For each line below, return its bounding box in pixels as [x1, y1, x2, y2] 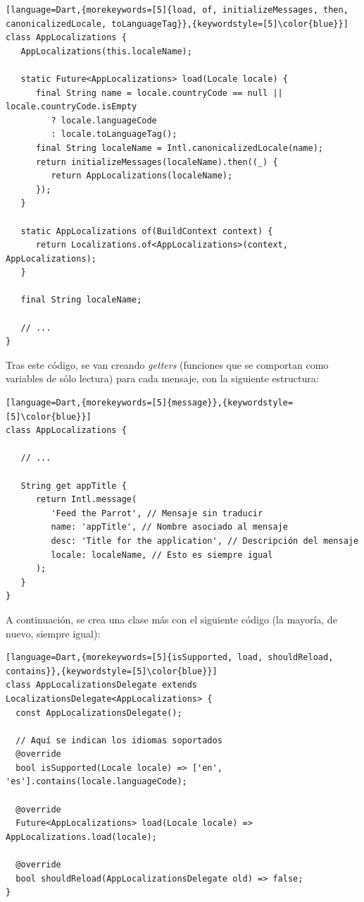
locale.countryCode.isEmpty [6, 102, 137, 112]
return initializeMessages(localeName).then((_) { [35, 157, 278, 167]
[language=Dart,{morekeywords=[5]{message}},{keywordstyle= [6, 398, 294, 408]
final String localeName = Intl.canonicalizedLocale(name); [35, 142, 324, 153]
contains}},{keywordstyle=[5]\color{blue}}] [6, 666, 218, 676]
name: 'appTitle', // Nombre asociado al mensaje [51, 522, 288, 532]
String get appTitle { [20, 480, 127, 491]
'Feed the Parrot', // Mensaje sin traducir [51, 508, 263, 518]
